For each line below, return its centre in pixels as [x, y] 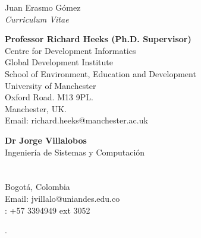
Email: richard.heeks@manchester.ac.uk [76, 120]
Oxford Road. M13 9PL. [49, 97]
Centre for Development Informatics [70, 50]
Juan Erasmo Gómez [43, 7]
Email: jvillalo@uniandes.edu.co [62, 198]
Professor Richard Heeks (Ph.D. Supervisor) [98, 39]
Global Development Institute [59, 62]
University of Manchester [51, 85]
